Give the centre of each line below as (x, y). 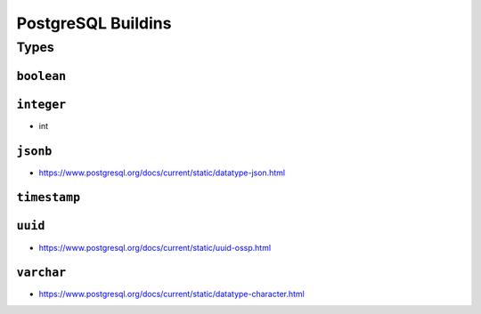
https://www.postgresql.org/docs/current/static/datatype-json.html (162, 173)
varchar (41, 273)
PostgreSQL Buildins (94, 23)
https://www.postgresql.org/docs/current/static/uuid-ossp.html (155, 247)
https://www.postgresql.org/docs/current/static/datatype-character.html (171, 294)
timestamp (48, 197)
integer (41, 104)
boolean (41, 76)
